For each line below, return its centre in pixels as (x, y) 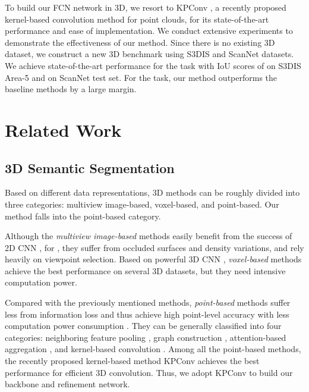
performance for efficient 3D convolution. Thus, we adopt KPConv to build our (149, 372)
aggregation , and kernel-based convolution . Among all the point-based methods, (153, 349)
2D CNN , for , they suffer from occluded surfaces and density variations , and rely (154, 247)
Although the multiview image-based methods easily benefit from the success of (149, 236)
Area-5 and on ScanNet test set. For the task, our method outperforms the (141, 77)
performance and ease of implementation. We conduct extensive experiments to (149, 31)
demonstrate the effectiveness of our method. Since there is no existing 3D (140, 42)
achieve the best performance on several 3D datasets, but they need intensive (145, 270)
